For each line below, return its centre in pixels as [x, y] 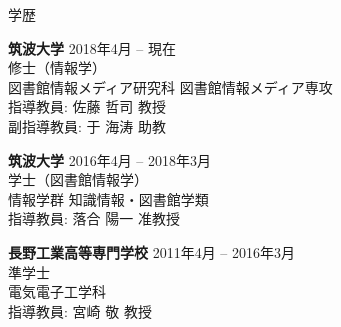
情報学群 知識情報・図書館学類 [108, 198]
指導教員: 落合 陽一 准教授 [94, 218]
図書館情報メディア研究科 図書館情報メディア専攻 [170, 86]
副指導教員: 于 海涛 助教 [87, 125]
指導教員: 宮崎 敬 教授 [80, 310]
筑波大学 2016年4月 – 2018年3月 [109, 159]
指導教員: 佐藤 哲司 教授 [87, 106]
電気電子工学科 [57, 291]
